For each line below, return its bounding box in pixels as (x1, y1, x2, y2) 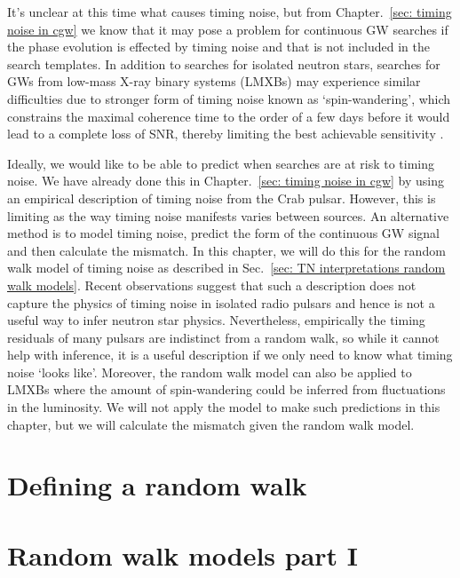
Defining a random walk (7, 467, 307, 503)
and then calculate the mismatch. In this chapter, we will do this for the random (7, 241, 446, 259)
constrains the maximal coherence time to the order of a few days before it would (7, 107, 450, 125)
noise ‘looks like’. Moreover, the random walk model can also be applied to (7, 362, 412, 381)
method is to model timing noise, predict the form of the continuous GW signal (7, 224, 440, 242)
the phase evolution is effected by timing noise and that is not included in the (7, 37, 430, 56)
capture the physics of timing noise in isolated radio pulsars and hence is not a (7, 293, 435, 312)
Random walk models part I (7, 536, 359, 573)
